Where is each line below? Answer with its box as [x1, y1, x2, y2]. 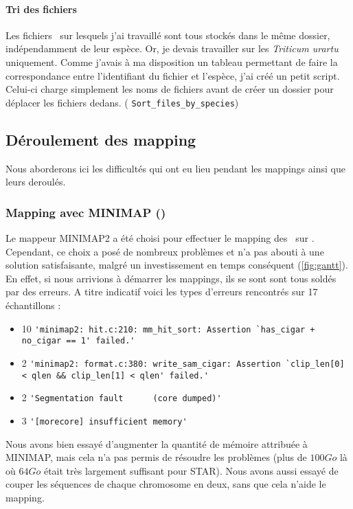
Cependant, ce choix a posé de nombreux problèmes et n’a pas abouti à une [5, 244, 324, 258]
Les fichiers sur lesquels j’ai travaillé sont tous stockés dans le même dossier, [5, 27, 330, 42]
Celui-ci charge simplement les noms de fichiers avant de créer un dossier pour [5, 82, 334, 96]
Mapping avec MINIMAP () [5, 203, 166, 220]
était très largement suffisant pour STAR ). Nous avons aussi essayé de [43, 463, 339, 477]
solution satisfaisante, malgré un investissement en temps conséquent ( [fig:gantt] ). [5, 258, 348, 272]
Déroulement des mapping [5, 128, 196, 150]
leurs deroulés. [5, 174, 66, 189]
